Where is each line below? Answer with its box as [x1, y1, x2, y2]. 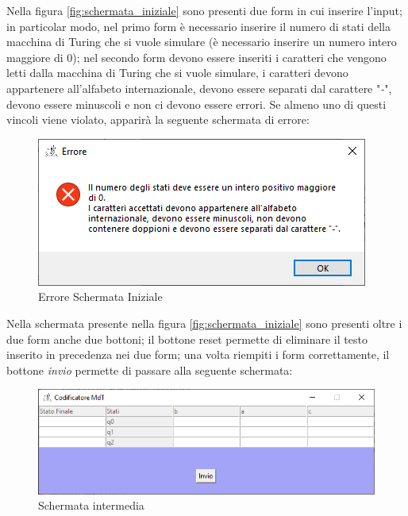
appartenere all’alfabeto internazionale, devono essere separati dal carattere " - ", [6, 79, 392, 96]
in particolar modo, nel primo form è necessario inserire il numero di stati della [6, 17, 391, 34]
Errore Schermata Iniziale [38, 288, 163, 305]
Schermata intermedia [38, 497, 144, 514]
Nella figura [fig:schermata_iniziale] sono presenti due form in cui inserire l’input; [6, 2, 402, 18]
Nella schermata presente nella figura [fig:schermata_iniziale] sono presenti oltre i [6, 314, 402, 331]
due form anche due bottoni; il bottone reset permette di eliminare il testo [6, 330, 368, 347]
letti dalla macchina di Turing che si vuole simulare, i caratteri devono [6, 64, 348, 81]
